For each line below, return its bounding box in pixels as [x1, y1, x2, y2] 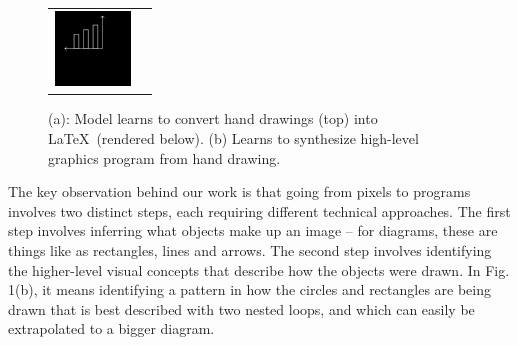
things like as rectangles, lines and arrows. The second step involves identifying [8, 239, 492, 260]
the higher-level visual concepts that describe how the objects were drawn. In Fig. [8, 259, 510, 280]
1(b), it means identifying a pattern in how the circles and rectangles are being [8, 279, 491, 300]
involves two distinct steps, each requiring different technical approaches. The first [8, 200, 511, 221]
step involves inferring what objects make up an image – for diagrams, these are [8, 220, 498, 241]
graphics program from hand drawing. [48, 147, 281, 168]
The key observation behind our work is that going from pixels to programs [8, 181, 471, 202]
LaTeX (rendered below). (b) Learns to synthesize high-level [48, 128, 419, 149]
